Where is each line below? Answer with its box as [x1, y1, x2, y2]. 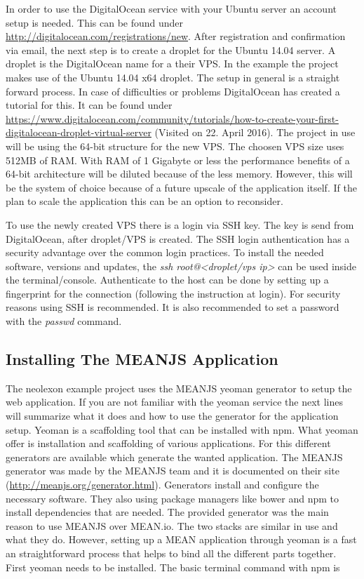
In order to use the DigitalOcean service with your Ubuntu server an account [6, 1, 337, 15]
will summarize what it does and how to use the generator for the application [6, 408, 339, 423]
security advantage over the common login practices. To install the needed [6, 245, 324, 260]
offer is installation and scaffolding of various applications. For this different [6, 436, 331, 451]
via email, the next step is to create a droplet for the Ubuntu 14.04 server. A [6, 42, 336, 57]
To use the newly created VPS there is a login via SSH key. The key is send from [6, 217, 354, 232]
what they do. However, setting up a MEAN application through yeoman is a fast [6, 532, 357, 547]
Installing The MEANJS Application [6, 348, 278, 370]
